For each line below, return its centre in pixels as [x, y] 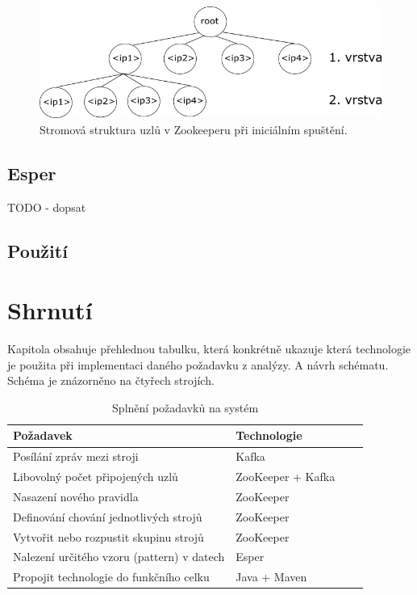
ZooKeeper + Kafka [286, 477]
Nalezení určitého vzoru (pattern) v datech [119, 557]
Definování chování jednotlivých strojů [108, 516]
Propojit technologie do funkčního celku [111, 577]
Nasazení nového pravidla [76, 496]
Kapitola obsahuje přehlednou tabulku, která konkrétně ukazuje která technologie [209, 349]
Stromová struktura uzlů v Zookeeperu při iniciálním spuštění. [194, 129]
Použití [38, 250]
